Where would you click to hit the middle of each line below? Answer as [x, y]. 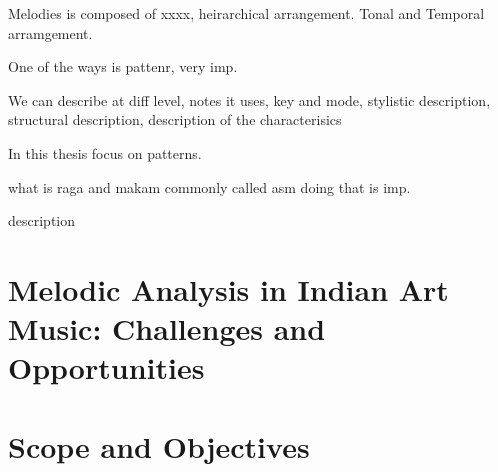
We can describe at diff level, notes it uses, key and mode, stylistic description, [249, 99]
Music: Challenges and [167, 328]
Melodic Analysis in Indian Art [228, 288]
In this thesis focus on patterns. [105, 152]
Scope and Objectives [159, 445]
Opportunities [106, 367]
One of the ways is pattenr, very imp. [123, 66]
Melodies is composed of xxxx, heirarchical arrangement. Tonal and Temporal [246, 13]
